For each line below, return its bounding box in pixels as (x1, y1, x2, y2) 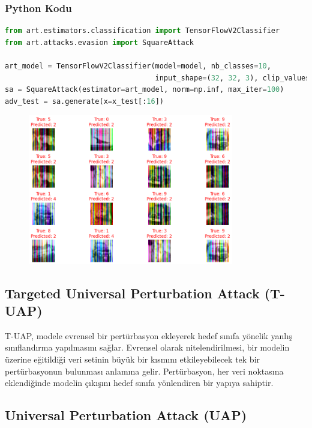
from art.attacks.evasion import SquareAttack (5, 38, 194, 47)
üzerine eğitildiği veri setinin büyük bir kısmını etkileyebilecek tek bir (5, 352, 260, 365)
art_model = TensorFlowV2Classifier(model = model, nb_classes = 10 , (5, 62, 271, 70)
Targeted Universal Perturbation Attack (5, 283, 260, 302)
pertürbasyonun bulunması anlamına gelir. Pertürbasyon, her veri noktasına (5, 364, 284, 377)
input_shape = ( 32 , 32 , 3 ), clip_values (155, 73, 310, 82)
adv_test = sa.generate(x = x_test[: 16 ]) (5, 97, 164, 106)
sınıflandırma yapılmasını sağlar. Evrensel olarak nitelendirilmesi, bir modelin (5, 341, 290, 354)
